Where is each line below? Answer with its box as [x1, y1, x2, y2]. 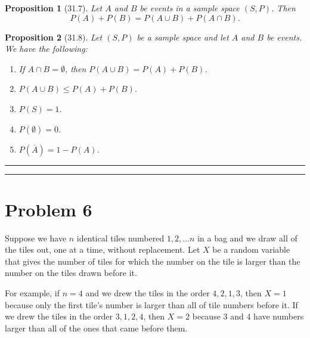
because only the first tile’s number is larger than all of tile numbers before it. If [5, 298, 298, 311]
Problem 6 [5, 197, 92, 221]
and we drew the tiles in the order [85, 287, 210, 299]
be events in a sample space [139, 2, 240, 14]
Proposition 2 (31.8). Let [5, 30, 103, 43]
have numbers [253, 310, 304, 323]
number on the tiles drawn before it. [5, 266, 137, 279]
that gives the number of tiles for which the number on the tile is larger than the [5, 255, 300, 267]
